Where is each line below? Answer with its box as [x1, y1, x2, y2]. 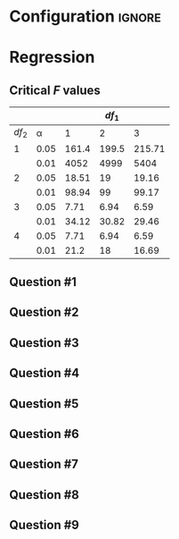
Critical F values [9, 82, 101, 97]
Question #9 [9, 518, 80, 533]
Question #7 [9, 457, 78, 472]
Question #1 [9, 274, 77, 290]
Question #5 [9, 396, 79, 411]
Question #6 [9, 426, 80, 442]
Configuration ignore [9, 6, 162, 27]
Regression [9, 47, 95, 68]
